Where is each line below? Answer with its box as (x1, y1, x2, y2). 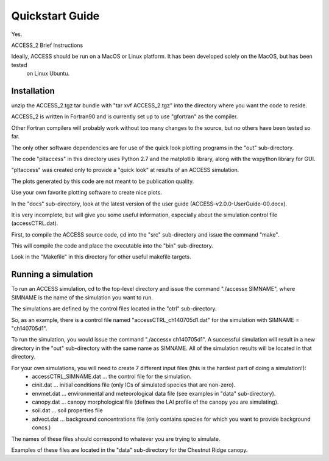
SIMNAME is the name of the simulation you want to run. (11, 293, 154, 301)
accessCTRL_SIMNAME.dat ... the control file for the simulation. (32, 373, 192, 380)
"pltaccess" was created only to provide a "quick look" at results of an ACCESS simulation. (11, 166, 239, 174)
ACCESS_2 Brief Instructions (11, 41, 83, 49)
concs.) (32, 424, 51, 431)
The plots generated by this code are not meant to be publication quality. (11, 177, 194, 185)
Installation (11, 85, 55, 96)
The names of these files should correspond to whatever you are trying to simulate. (11, 435, 221, 442)
